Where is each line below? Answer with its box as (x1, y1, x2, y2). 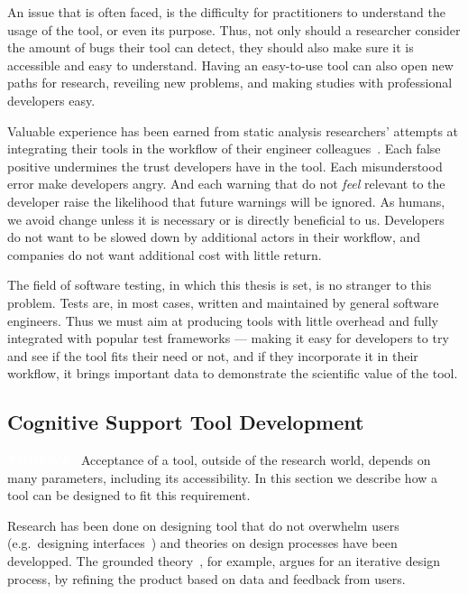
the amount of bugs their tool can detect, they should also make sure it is (7, 38, 414, 57)
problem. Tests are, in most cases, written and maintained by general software (7, 292, 439, 311)
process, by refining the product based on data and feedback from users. (7, 569, 406, 588)
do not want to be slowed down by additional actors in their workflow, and (7, 227, 421, 246)
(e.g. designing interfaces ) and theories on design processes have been (7, 534, 398, 552)
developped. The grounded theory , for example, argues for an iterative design (7, 552, 440, 571)
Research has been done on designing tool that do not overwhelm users (7, 515, 399, 534)
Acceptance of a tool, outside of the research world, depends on (80, 450, 431, 469)
